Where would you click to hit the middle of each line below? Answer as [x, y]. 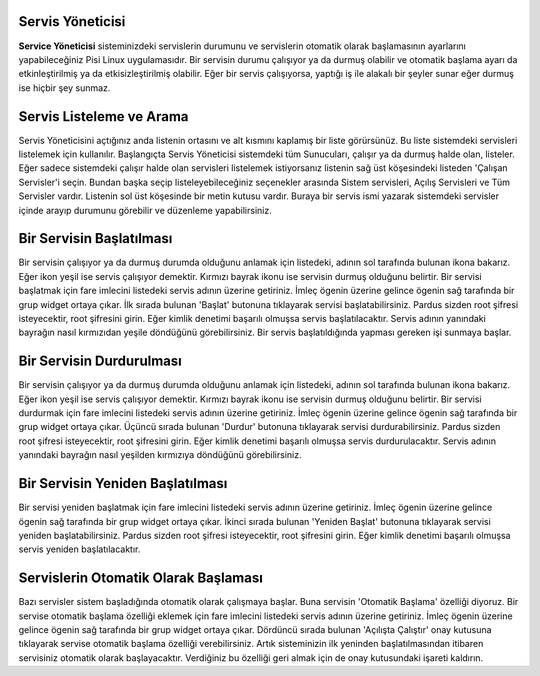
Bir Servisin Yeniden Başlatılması [123, 483]
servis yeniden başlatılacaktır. [79, 549]
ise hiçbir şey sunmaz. [64, 87]
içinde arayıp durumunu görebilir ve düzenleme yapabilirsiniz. [145, 210]
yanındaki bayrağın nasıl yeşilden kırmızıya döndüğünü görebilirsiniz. [160, 455]
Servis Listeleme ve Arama [103, 116]
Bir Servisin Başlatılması [95, 238]
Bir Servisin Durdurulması [100, 361]
